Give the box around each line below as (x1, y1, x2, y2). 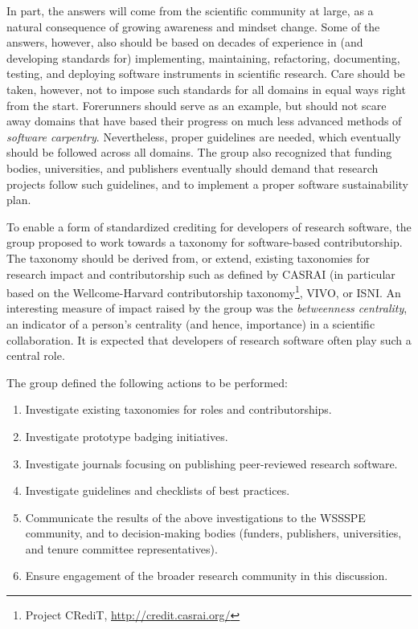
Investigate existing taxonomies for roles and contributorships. (25, 401, 332, 418)
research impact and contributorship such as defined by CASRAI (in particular (6, 265, 395, 282)
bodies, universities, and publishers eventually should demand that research (6, 159, 379, 176)
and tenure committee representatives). (25, 540, 218, 557)
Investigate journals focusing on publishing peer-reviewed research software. (25, 455, 398, 472)
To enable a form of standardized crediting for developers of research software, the (6, 218, 412, 235)
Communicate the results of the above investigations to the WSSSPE (25, 509, 366, 525)
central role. (6, 347, 65, 364)
